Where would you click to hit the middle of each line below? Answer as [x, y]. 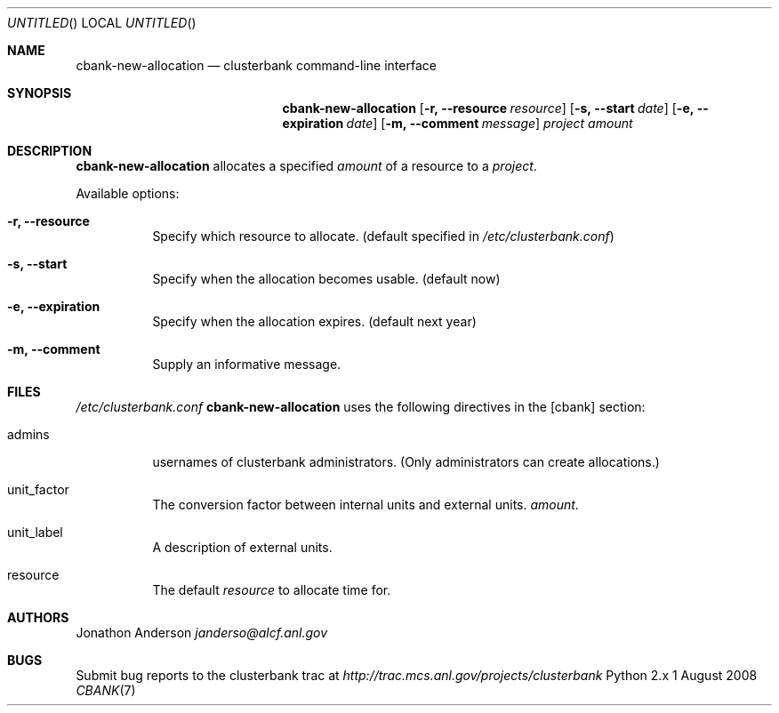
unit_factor [38, 489]
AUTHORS [38, 617]
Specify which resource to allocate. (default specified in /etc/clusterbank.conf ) [383, 236]
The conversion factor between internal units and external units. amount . [365, 505]
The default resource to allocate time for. [272, 590]
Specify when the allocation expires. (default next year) [314, 321]
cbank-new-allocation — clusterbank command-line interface [256, 65]
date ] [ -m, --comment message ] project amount [490, 123]
